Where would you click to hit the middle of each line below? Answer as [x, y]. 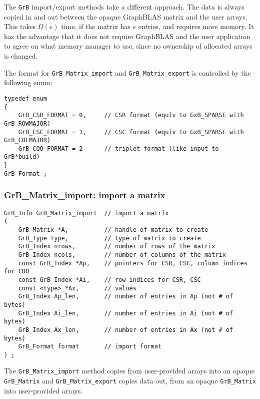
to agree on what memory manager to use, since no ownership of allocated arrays [128, 46]
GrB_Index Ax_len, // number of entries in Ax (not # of [126, 330]
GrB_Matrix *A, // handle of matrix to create [113, 230]
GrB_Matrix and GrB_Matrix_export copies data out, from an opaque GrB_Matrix [130, 381]
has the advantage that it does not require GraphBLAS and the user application [127, 36]
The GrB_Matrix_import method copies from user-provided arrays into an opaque [129, 371]
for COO [17, 272]
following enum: [28, 82]
